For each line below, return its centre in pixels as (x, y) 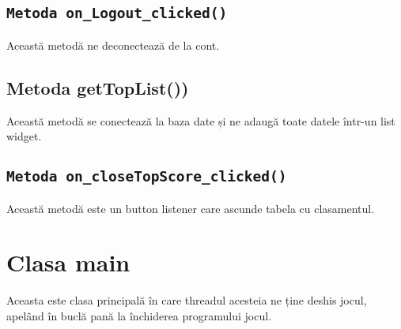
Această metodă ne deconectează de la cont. (113, 45)
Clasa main (68, 262)
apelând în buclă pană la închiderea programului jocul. (139, 315)
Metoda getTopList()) (98, 87)
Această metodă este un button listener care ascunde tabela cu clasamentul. (191, 208)
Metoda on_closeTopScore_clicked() (147, 177)
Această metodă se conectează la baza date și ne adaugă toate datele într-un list (201, 120)
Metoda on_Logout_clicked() (117, 13)
